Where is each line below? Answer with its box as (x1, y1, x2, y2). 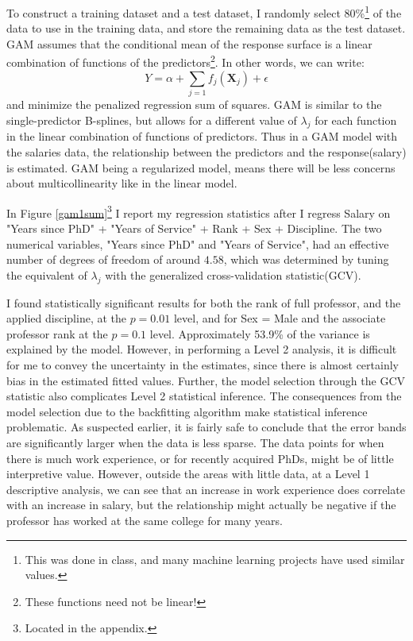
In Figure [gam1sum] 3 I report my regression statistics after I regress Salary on (6, 202, 391, 221)
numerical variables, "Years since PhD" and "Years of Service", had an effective (6, 235, 389, 252)
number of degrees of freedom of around (6, 251, 201, 268)
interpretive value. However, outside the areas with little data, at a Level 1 (6, 465, 370, 482)
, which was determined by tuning (223, 251, 389, 268)
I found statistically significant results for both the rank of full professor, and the (6, 294, 401, 311)
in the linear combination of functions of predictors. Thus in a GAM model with (6, 128, 398, 145)
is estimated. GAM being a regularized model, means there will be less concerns (6, 159, 396, 176)
